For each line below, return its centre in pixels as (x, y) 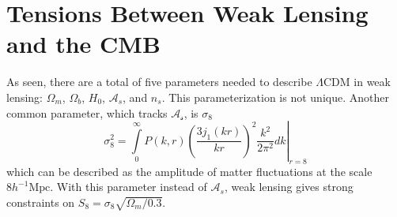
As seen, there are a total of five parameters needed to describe (159, 82)
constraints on (41, 202)
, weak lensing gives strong (289, 187)
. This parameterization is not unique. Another (275, 97)
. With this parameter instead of (129, 187)
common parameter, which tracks (87, 112)
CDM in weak (357, 82)
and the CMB (83, 44)
